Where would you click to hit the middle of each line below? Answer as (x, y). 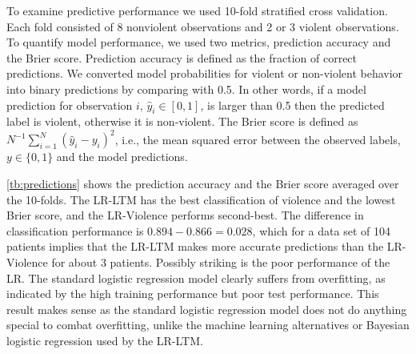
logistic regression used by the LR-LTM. (105, 340)
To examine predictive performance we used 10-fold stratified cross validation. (197, 10)
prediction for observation (70, 105)
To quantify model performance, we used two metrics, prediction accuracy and (199, 42)
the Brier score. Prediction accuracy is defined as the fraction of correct (182, 57)
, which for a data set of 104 (321, 230)
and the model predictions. (122, 157)
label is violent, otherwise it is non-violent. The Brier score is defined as (182, 121)
